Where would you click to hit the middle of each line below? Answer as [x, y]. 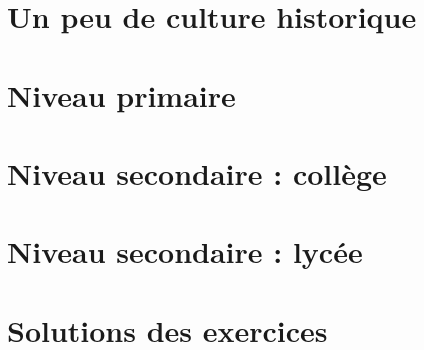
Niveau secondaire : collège [197, 172]
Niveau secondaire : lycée [185, 251]
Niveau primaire [121, 94]
